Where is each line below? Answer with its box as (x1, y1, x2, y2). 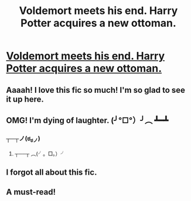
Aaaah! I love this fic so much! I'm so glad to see (6, 85, 186, 95)
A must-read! (6, 187, 56, 197)
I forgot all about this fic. (6, 167, 97, 177)
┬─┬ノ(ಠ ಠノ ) (6, 134, 40, 144)
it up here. (6, 94, 44, 104)
